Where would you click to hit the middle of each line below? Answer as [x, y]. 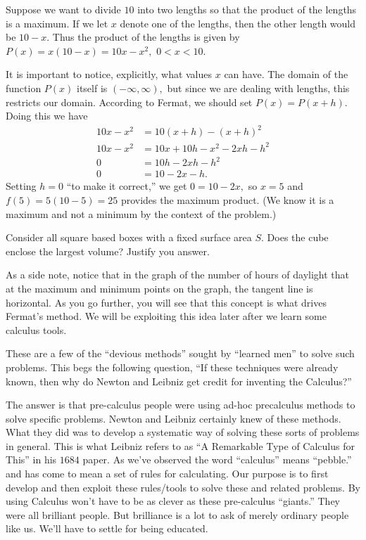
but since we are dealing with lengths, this [258, 88]
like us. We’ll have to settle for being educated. [107, 528]
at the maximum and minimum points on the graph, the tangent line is [159, 288]
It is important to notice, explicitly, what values [109, 74]
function [24, 88]
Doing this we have [47, 116]
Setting [21, 186]
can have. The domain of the [286, 74]
